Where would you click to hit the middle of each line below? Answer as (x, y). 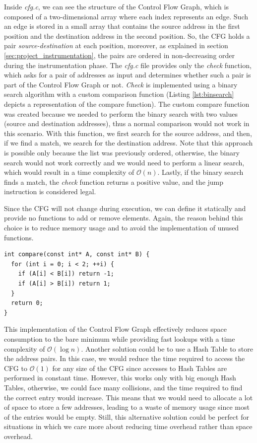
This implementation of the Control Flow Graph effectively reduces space (115, 329)
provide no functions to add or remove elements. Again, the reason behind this (124, 218)
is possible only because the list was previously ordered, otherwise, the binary (122, 152)
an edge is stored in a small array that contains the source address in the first (122, 26)
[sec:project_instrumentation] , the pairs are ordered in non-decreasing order (120, 55)
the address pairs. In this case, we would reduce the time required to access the (125, 358)
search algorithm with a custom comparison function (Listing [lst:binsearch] (119, 94)
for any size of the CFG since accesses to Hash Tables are (140, 368)
